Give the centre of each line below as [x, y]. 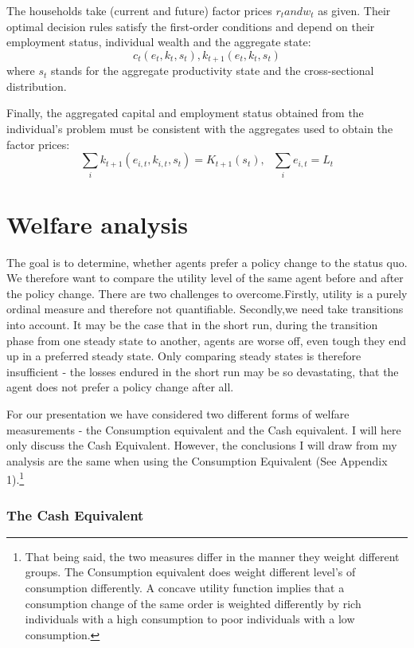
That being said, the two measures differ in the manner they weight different [212, 556]
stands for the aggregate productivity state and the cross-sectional [213, 71]
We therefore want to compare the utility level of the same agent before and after [205, 278]
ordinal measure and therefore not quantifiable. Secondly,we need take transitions [205, 309]
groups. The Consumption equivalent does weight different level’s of [190, 572]
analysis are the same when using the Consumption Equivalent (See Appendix [197, 460]
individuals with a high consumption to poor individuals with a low [190, 619]
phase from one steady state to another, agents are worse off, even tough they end [207, 340]
